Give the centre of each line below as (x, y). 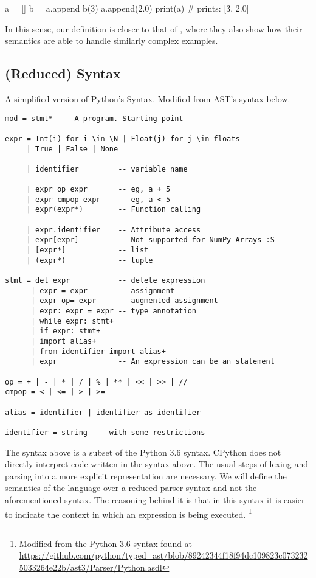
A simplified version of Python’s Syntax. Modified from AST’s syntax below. (148, 98)
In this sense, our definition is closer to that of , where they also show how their (154, 28)
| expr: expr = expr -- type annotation (113, 311)
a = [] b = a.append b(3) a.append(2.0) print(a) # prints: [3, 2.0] (127, 8)
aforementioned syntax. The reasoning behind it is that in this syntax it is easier (155, 499)
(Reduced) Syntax (63, 73)
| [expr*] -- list (88, 250)
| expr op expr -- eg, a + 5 (98, 190)
